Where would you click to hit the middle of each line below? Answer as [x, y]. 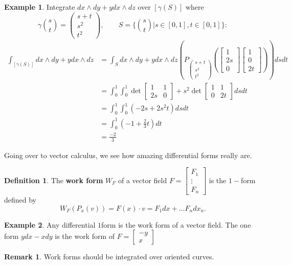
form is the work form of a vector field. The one [176, 224]
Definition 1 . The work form [54, 180]
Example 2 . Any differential [50, 224]
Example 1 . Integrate [40, 7]
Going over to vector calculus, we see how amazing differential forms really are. [128, 155]
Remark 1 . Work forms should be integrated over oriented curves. [109, 257]
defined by [20, 200]
